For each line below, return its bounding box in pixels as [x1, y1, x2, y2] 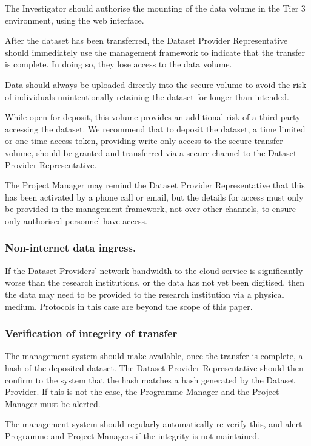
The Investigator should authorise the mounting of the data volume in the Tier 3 [5, 2, 306, 14]
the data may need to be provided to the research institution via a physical [5, 287, 284, 300]
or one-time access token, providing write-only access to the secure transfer [5, 134, 283, 147]
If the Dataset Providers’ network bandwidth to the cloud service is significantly [5, 264, 303, 276]
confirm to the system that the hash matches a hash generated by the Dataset [5, 373, 295, 386]
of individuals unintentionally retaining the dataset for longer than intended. [5, 90, 289, 103]
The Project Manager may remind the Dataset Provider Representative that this [5, 179, 305, 191]
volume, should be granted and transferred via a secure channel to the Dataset [5, 146, 297, 159]
